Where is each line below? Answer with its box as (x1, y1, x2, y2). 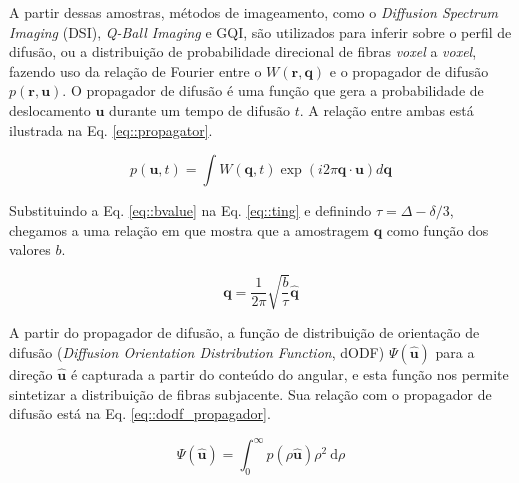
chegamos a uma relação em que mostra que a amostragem (9, 219, 369, 240)
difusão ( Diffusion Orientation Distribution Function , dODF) (9, 342, 385, 363)
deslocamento (9, 99, 91, 120)
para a (435, 342, 475, 363)
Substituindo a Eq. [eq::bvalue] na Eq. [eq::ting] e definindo (9, 200, 372, 221)
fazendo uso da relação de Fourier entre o (9, 60, 262, 81)
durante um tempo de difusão (109, 99, 290, 120)
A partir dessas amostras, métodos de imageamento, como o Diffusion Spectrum (9, 2, 498, 22)
